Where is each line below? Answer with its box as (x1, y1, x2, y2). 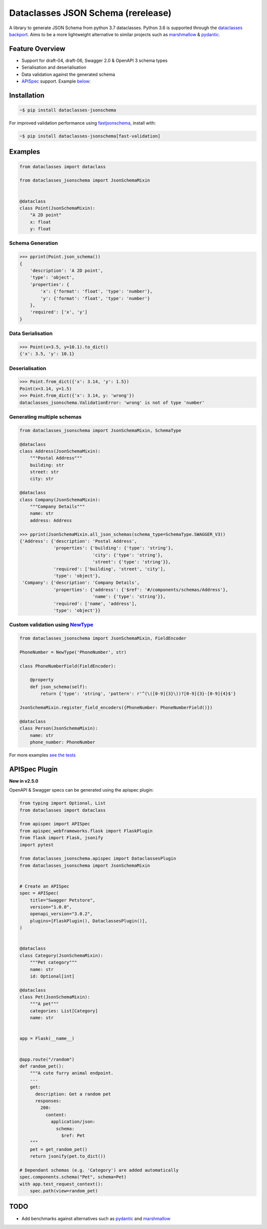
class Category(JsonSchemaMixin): (19, 952, 103, 958)
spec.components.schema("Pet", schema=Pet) (19, 1174, 127, 1180)
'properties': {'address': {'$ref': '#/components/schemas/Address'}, (53, 587, 228, 592)
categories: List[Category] (30, 1008, 98, 1014)
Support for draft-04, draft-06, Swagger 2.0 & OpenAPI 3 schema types (21, 57, 168, 63)
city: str (30, 476, 54, 482)
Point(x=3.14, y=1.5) (19, 386, 72, 391)
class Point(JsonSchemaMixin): (19, 205, 96, 211)
